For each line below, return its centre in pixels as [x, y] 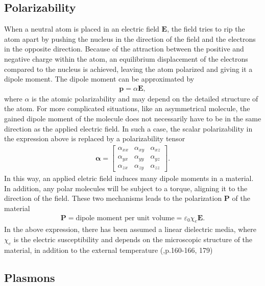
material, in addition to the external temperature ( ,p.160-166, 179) [109, 250]
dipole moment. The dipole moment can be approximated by [99, 79]
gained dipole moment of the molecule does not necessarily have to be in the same [133, 118]
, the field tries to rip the [206, 29]
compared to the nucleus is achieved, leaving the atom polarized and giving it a [128, 69]
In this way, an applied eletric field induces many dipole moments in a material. [129, 178]
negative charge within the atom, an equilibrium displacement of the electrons [126, 58]
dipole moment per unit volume [125, 218]
